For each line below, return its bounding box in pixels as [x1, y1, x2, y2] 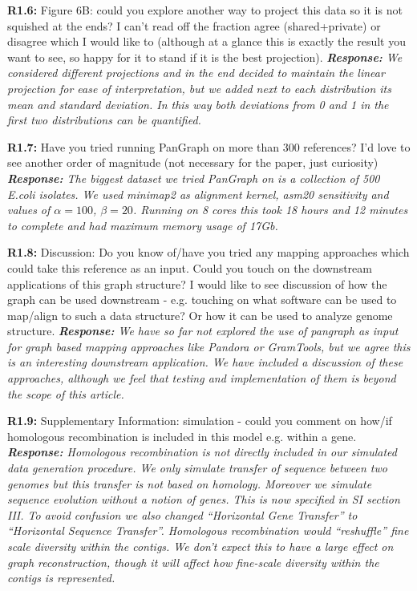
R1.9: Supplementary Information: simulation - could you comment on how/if [7, 412, 392, 429]
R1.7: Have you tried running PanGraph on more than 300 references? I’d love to [7, 138, 411, 155]
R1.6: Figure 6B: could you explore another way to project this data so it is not [7, 2, 403, 18]
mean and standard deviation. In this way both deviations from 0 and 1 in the [7, 95, 389, 112]
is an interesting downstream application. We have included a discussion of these [7, 354, 403, 370]
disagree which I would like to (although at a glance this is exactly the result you [7, 33, 406, 50]
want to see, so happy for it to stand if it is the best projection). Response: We [7, 48, 403, 65]
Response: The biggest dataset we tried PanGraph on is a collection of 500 [7, 169, 380, 186]
